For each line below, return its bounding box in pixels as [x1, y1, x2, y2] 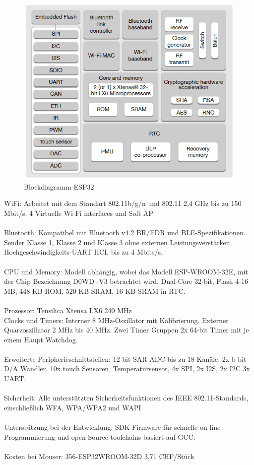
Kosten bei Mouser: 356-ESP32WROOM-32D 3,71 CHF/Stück [4, 451, 194, 461]
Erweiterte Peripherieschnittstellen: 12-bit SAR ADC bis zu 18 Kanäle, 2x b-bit [4, 353, 247, 364]
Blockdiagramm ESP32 [24, 181, 94, 192]
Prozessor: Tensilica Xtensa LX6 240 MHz [4, 305, 132, 315]
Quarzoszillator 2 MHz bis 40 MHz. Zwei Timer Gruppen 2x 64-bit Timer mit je [4, 325, 249, 335]
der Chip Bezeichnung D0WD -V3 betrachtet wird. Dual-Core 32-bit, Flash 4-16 [4, 276, 248, 286]
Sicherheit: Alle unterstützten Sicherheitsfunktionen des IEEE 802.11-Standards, [4, 393, 249, 403]
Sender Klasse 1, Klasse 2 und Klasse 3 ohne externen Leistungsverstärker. [4, 237, 231, 247]
